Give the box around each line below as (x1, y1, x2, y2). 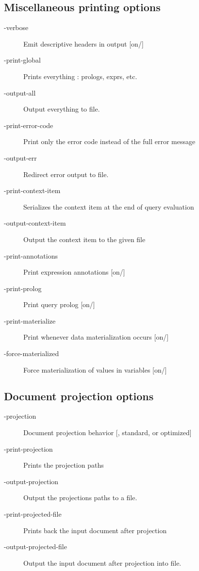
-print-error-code (4, 120, 53, 130)
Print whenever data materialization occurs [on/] (23, 332, 169, 342)
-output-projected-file (4, 541, 67, 552)
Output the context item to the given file (23, 234, 146, 244)
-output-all (4, 87, 36, 98)
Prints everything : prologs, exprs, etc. (23, 71, 137, 81)
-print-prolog (4, 283, 42, 293)
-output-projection (4, 476, 59, 486)
